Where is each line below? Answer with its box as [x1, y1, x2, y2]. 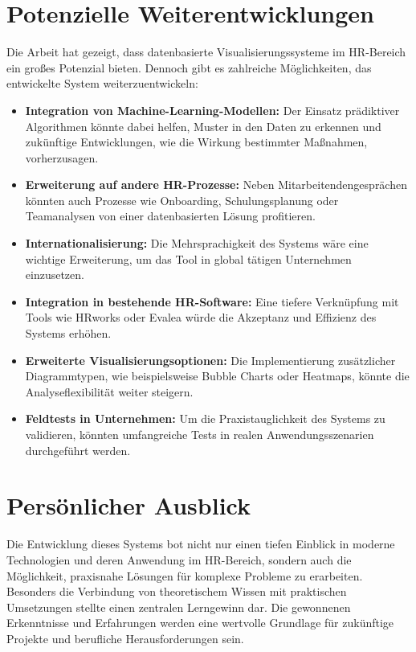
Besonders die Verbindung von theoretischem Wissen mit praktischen [6, 583, 347, 600]
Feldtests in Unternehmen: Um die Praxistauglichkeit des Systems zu [25, 410, 385, 427]
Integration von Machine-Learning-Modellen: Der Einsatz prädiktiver [25, 101, 400, 118]
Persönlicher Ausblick [6, 489, 251, 522]
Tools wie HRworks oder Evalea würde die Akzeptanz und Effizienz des [25, 309, 377, 326]
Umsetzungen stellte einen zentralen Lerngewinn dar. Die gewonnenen [6, 598, 351, 615]
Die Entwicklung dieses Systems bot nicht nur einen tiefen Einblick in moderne [6, 535, 395, 552]
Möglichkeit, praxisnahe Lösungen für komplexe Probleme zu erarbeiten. [6, 567, 363, 584]
